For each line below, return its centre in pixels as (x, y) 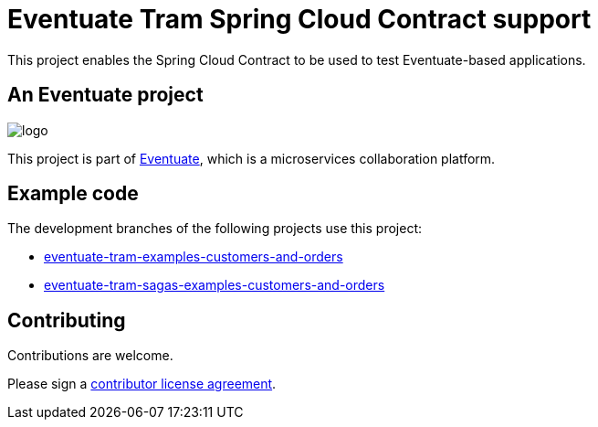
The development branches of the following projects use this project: (215, 229)
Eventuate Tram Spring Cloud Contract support (299, 19)
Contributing (67, 320)
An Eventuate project (105, 95)
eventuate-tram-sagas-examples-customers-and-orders (215, 285)
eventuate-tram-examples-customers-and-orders (194, 257)
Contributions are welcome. (90, 356)
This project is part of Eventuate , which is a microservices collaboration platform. (252, 158)
